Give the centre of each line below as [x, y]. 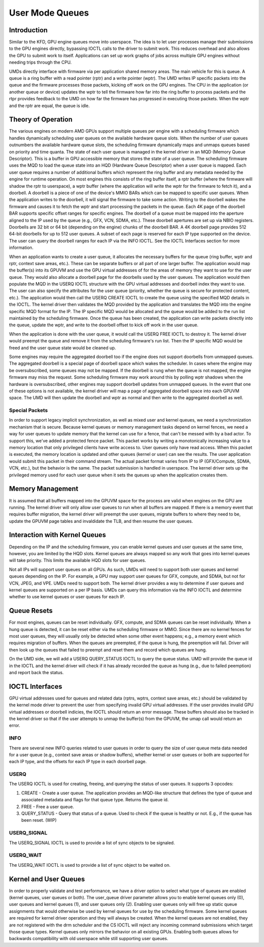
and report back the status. [36, 672]
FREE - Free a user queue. [48, 807]
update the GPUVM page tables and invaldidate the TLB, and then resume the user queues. [101, 521]
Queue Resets [31, 611]
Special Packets [29, 410]
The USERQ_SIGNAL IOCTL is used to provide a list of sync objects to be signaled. [92, 843]
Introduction [28, 30]
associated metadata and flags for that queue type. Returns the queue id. [95, 800]
